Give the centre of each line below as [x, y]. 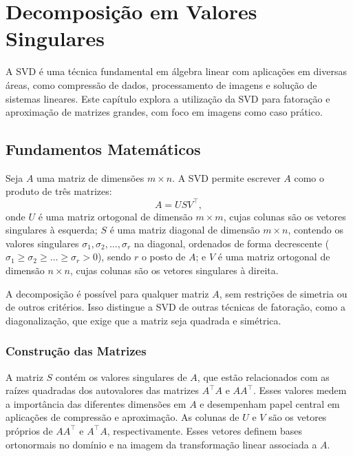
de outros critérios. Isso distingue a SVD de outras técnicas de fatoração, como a [175, 307]
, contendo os [316, 230]
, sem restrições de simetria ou [283, 293]
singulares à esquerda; [52, 230]
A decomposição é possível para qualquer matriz [107, 293]
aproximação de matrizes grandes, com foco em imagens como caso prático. [164, 112]
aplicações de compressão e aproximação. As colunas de [122, 417]
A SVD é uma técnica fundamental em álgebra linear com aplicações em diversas [176, 71]
